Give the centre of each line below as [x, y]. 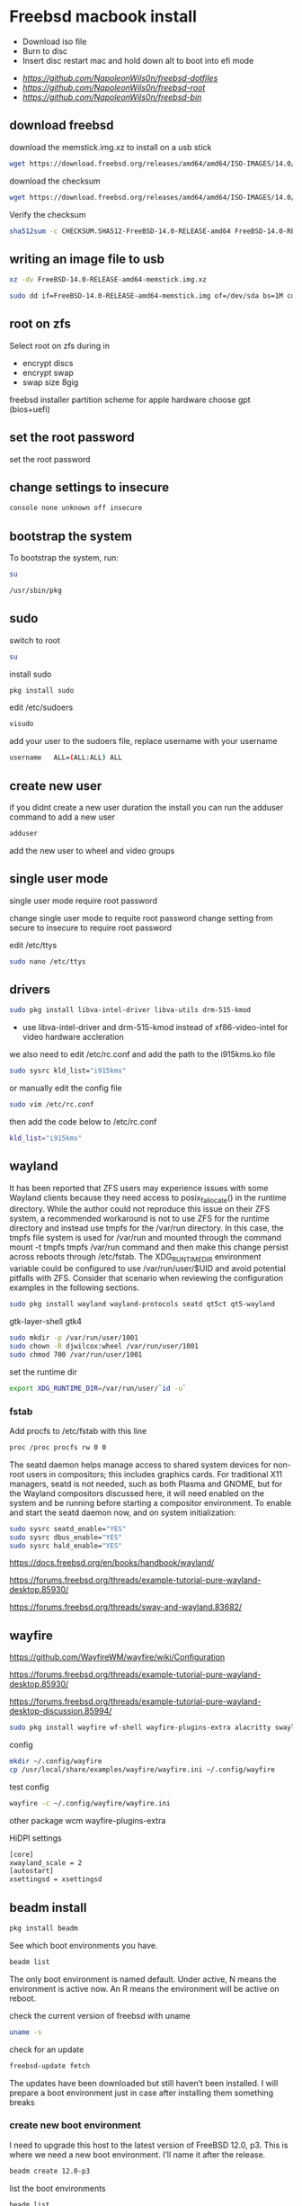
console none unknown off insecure [76, 508]
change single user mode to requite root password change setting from [142, 918]
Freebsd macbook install [103, 17]
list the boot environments [58, 2188]
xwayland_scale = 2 [46, 1863]
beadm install [48, 1908]
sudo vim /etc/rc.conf [52, 1105]
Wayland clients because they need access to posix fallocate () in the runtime [148, 1198]
